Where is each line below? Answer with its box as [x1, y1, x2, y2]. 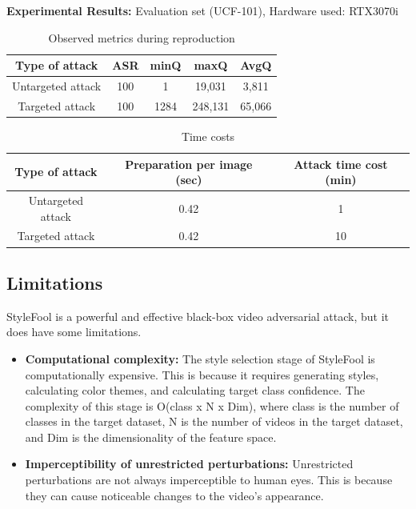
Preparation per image [125, 155, 253, 172]
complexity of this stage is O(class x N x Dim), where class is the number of [25, 397, 399, 414]
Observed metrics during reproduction [48, 29, 235, 46]
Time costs [181, 127, 235, 144]
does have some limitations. [6, 323, 142, 340]
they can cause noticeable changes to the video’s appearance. [25, 487, 324, 503]
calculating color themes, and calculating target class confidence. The [25, 382, 365, 399]
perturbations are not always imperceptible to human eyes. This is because [25, 471, 393, 488]
